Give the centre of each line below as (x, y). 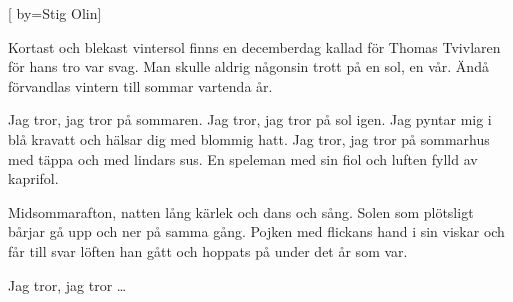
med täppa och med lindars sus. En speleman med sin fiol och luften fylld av (243, 158)
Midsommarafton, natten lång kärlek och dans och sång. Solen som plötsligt (241, 211)
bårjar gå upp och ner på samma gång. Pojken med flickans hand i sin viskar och (256, 231)
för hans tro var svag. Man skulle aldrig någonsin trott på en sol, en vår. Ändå (248, 66)
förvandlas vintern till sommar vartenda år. (140, 85)
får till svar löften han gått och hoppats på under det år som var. (208, 250)
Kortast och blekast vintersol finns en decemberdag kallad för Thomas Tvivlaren (254, 46)
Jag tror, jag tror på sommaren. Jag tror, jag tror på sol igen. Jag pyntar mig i (250, 119)
